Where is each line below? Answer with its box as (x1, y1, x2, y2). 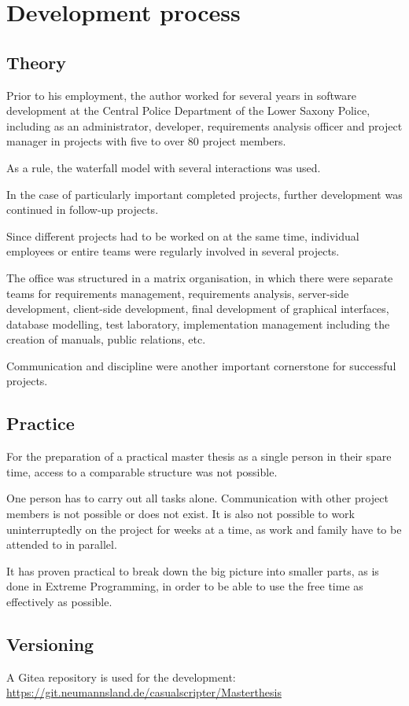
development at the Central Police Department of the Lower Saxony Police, (6, 102, 370, 119)
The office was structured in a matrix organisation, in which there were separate (6, 269, 393, 285)
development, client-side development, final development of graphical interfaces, (6, 300, 389, 317)
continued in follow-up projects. (6, 201, 159, 218)
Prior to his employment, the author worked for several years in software (6, 86, 356, 103)
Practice (6, 411, 75, 436)
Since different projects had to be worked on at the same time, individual (6, 227, 359, 244)
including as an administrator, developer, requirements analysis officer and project (6, 117, 403, 134)
